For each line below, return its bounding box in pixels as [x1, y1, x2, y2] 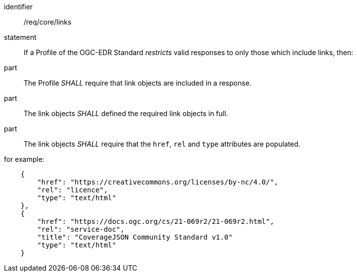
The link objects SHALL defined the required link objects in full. [24, 109, 228, 118]
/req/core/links [24, 18, 71, 26]
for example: [4, 155, 45, 163]
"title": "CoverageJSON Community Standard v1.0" [37, 233, 233, 241]
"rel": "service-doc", [37, 225, 125, 233]
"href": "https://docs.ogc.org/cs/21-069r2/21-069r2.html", [37, 217, 274, 225]
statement [4, 33, 36, 41]
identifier [4, 2, 33, 11]
